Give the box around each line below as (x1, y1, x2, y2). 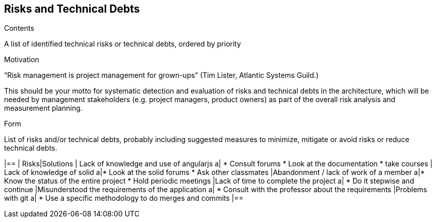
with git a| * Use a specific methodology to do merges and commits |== (4, 194, 244, 203)
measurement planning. (4, 104, 83, 113)
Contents (4, 24, 34, 33)
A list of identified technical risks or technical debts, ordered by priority (4, 39, 241, 49)
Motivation (4, 55, 39, 64)
